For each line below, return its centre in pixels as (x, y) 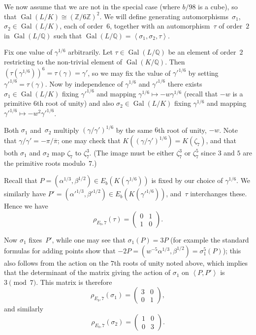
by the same (134, 130)
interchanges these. (219, 194)
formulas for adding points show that (60, 250)
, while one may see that (89, 240)
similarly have (25, 194)
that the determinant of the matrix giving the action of (87, 272)
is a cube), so (218, 6)
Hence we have (26, 206)
